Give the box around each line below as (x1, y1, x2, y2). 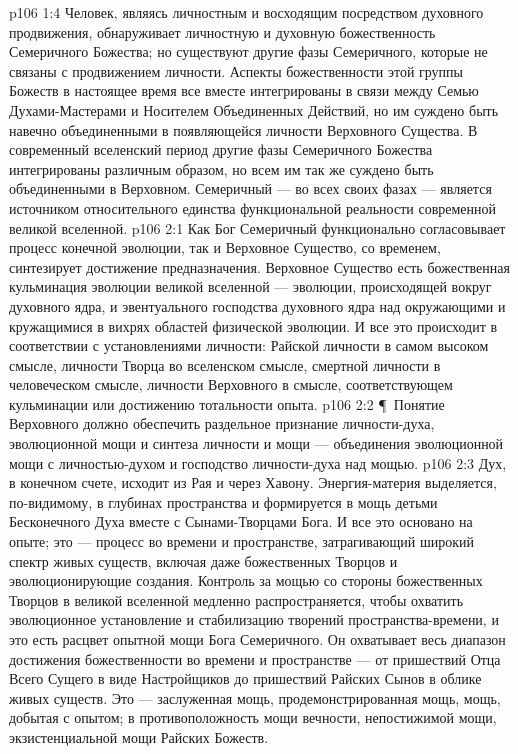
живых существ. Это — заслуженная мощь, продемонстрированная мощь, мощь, (9, 687, 501, 708)
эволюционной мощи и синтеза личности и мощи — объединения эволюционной (9, 433, 504, 454)
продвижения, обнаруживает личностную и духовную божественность (9, 21, 436, 42)
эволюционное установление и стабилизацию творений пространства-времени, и (9, 609, 499, 630)
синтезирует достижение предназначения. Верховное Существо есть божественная (9, 256, 510, 277)
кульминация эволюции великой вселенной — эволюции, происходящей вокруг (9, 276, 492, 297)
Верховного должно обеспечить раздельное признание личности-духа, (9, 413, 435, 434)
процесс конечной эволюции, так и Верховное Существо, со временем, (9, 237, 441, 258)
